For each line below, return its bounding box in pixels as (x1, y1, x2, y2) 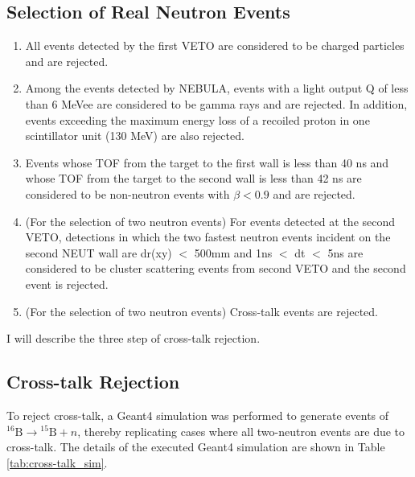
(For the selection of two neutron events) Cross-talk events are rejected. (25, 302, 379, 319)
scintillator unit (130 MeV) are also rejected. (25, 127, 244, 144)
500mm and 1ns (194, 244, 273, 261)
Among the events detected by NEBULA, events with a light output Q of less (25, 80, 409, 97)
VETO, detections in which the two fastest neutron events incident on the (25, 228, 391, 245)
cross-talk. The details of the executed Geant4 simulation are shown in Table (6, 438, 385, 455)
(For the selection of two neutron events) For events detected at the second (25, 212, 396, 229)
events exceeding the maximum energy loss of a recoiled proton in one (25, 111, 370, 128)
